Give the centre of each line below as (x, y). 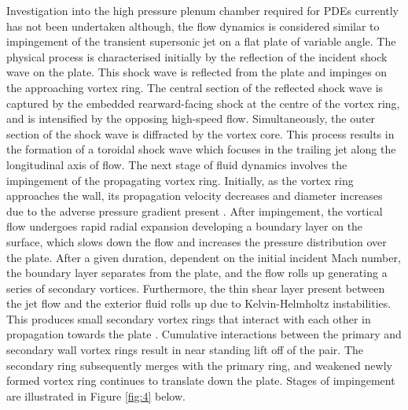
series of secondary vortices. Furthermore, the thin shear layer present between (196, 288)
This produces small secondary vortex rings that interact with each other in (189, 318)
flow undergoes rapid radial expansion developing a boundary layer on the (185, 226)
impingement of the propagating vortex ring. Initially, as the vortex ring (180, 180)
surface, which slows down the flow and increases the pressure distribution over (197, 241)
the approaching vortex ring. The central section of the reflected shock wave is (195, 87)
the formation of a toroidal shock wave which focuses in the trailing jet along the (201, 149)
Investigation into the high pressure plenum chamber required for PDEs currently (203, 10)
